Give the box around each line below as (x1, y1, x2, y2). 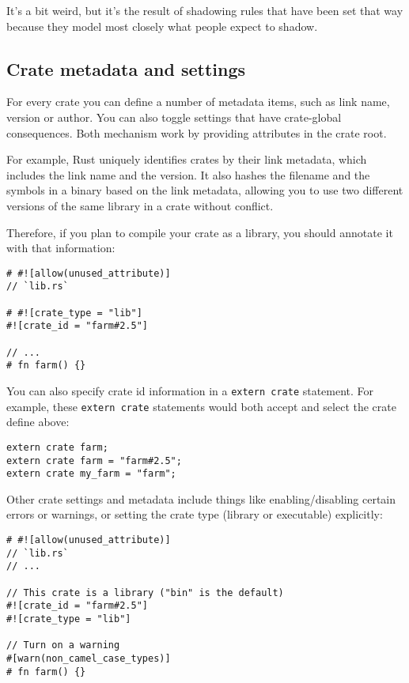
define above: (6, 413, 70, 430)
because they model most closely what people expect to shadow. (6, 17, 318, 34)
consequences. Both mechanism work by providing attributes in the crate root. (6, 124, 387, 141)
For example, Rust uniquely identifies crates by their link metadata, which (6, 151, 367, 168)
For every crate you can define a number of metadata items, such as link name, (6, 93, 390, 110)
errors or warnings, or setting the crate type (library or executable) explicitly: (6, 506, 383, 523)
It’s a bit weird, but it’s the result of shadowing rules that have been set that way (6, 2, 403, 18)
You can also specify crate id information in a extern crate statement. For (6, 382, 374, 398)
